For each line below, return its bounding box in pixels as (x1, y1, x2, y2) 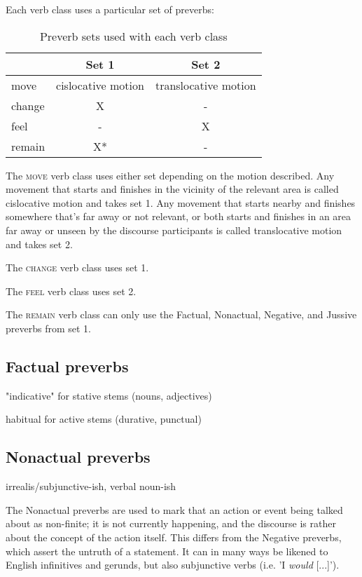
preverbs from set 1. (6, 320, 91, 335)
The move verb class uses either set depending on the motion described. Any (6, 168, 335, 182)
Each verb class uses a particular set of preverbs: (6, 2, 214, 16)
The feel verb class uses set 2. (6, 283, 137, 298)
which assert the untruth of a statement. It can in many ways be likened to (6, 543, 328, 558)
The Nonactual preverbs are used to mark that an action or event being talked (6, 502, 343, 517)
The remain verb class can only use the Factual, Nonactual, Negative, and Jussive (6, 307, 357, 322)
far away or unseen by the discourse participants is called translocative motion (6, 222, 342, 237)
